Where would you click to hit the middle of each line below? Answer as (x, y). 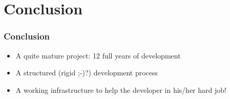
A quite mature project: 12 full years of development (98, 55)
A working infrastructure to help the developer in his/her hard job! (121, 90)
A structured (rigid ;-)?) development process (87, 73)
